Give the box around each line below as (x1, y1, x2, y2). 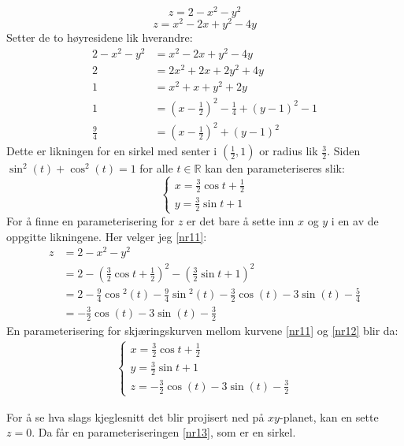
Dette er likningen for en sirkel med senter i (6, 143, 217, 159)
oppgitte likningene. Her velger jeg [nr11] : (6, 228, 207, 244)
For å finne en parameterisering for (6, 212, 175, 229)
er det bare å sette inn (187, 212, 295, 229)
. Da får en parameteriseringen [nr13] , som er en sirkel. (32, 424, 296, 440)
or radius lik (259, 143, 318, 159)
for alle (139, 160, 173, 177)
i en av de (331, 212, 379, 229)
